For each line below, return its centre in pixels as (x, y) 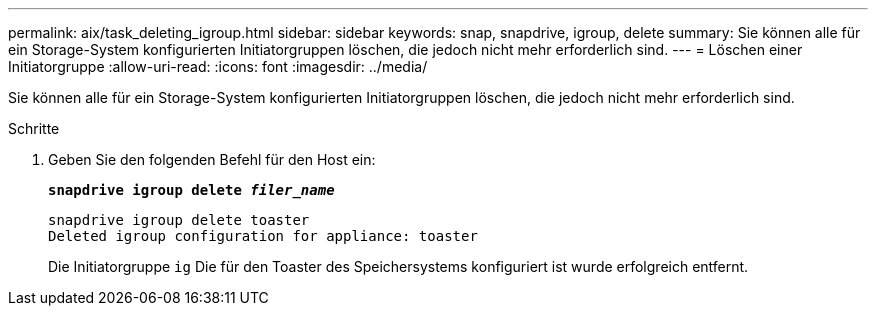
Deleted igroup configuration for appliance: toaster (263, 236)
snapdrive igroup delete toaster (179, 220)
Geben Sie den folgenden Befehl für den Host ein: (212, 159)
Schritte (34, 128)
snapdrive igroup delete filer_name (191, 190)
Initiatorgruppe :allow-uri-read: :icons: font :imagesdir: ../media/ (218, 66)
